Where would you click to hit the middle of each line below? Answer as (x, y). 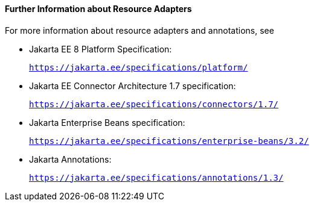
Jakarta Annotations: (70, 159)
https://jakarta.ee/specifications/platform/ (139, 67)
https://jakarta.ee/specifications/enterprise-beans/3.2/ (169, 141)
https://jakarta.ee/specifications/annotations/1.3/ (156, 177)
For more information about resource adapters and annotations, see (139, 30)
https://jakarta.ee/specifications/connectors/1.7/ (154, 104)
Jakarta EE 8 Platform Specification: (101, 49)
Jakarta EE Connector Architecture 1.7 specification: (133, 86)
